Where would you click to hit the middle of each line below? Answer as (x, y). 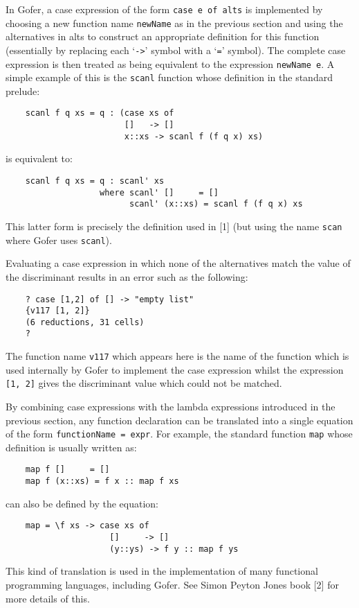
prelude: (23, 90)
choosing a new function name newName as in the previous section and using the (174, 23)
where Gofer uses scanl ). (59, 240)
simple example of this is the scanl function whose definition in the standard (169, 77)
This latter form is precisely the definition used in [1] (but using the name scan (174, 226)
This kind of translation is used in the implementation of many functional (162, 571)
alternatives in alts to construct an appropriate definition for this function (163, 36)
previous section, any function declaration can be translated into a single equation (179, 420)
